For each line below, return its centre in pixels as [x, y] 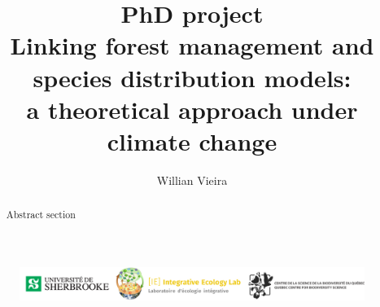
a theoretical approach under [192, 109]
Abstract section [41, 215]
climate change [192, 140]
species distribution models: [192, 77]
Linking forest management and [192, 45]
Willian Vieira [192, 180]
